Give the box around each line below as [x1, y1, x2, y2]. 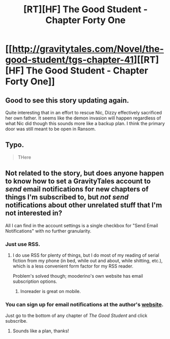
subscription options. [12, 278, 58, 284]
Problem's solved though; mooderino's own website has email [12, 273, 144, 279]
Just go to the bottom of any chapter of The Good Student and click [5, 312, 148, 319]
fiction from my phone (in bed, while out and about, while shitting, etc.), [12, 257, 163, 263]
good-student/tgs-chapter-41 [5, 54, 134, 66]
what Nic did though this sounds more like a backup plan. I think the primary [5, 120, 165, 126]
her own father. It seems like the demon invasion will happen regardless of [5, 115, 161, 121]
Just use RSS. [5, 240, 41, 248]
